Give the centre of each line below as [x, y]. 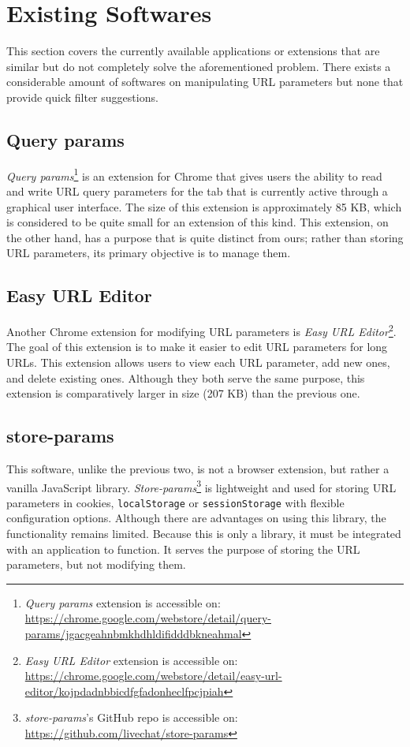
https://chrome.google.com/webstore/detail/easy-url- [153, 676]
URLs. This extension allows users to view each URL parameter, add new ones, [198, 362]
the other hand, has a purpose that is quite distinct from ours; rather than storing [205, 237]
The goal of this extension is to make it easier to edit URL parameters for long [197, 347]
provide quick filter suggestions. [82, 97]
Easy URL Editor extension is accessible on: [131, 660]
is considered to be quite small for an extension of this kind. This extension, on [198, 222]
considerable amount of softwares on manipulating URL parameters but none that [205, 82]
